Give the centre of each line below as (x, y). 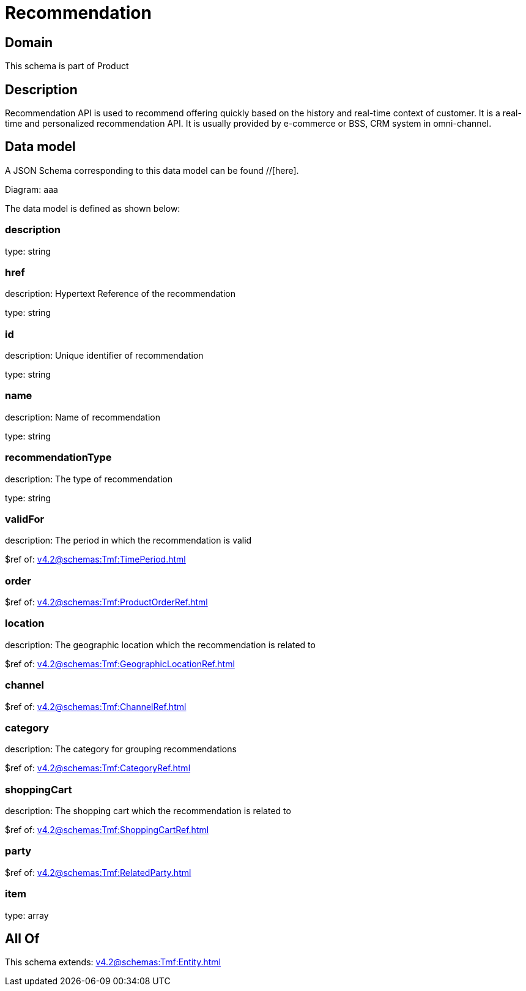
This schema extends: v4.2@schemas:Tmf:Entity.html (113, 962)
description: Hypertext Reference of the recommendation (120, 294)
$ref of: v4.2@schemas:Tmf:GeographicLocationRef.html (120, 664)
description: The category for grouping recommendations (121, 749)
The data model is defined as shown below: (93, 208)
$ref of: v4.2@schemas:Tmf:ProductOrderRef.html (106, 602)
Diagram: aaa (31, 189)
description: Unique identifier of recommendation (104, 356)
